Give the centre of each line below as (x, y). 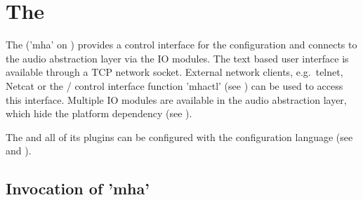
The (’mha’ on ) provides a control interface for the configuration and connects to (181, 45)
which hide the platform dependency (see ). (99, 113)
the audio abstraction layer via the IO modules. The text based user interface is (177, 58)
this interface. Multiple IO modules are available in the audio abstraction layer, (176, 99)
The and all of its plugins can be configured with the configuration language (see (179, 136)
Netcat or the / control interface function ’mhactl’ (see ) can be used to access (174, 85)
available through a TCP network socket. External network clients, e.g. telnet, (174, 72)
